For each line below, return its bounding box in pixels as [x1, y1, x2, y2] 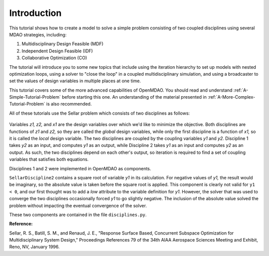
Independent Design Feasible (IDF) [21, 48, 93, 54]
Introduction [9, 7, 62, 18]
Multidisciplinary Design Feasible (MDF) [21, 41, 104, 47]
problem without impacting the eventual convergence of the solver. [9, 202, 147, 209]
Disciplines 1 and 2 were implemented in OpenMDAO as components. [9, 165, 151, 171]
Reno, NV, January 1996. [9, 244, 60, 250]
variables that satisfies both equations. [9, 156, 89, 162]
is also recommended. [46, 101, 92, 107]
